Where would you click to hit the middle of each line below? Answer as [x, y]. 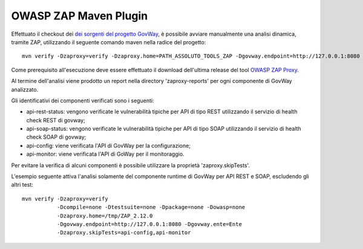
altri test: [22, 185]
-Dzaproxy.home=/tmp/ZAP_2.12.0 [105, 216]
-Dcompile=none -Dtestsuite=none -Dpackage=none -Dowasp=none [151, 207]
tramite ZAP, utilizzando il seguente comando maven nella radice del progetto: [109, 42]
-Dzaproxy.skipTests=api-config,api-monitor [124, 233]
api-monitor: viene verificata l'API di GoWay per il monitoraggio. [105, 154]
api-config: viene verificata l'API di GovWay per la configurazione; [108, 145]
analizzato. [25, 89]
